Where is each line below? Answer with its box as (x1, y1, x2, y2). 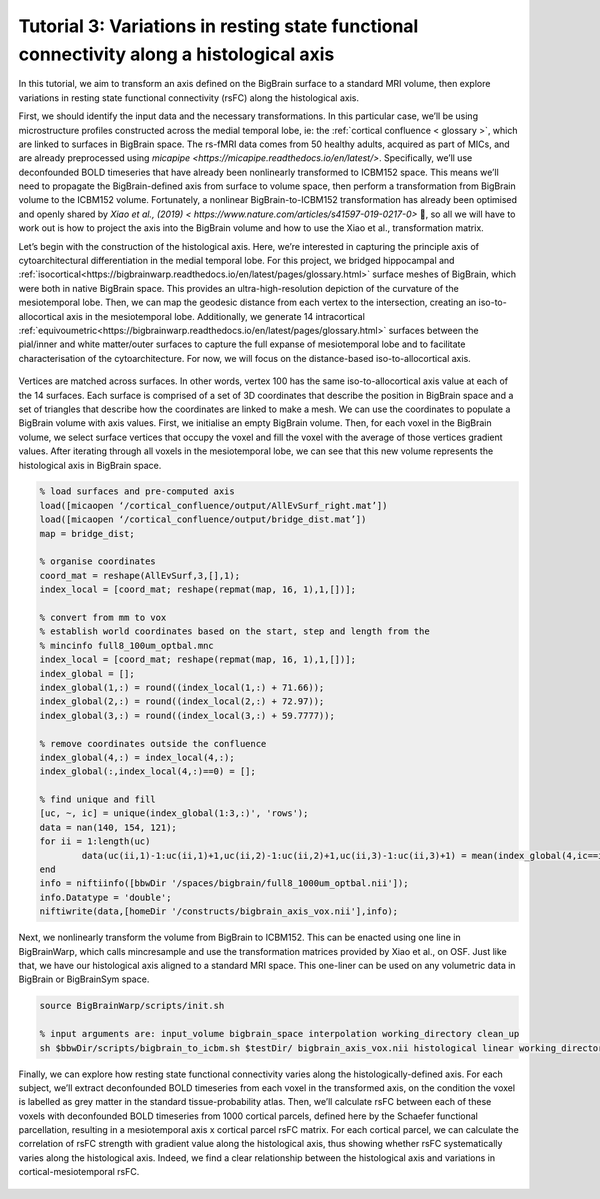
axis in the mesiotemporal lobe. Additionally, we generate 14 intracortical (66, 310, 365, 322)
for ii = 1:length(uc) (39, 836, 151, 847)
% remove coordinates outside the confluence (39, 738, 267, 749)
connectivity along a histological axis (18, 43, 335, 65)
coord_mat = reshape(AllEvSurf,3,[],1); (39, 570, 240, 581)
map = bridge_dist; (39, 528, 135, 539)
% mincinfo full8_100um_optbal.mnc (39, 640, 214, 651)
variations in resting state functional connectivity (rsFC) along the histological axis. (18, 91, 360, 104)
